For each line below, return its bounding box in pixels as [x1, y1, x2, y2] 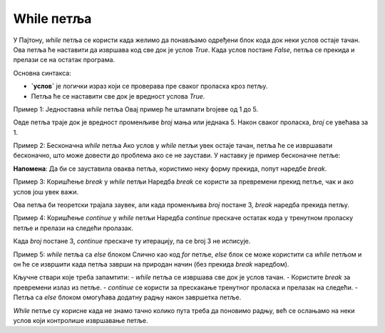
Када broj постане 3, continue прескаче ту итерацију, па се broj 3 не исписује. [13, 237, 251, 246]
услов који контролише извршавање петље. [13, 316, 149, 324]
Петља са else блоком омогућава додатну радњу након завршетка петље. [13, 293, 242, 302]
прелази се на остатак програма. [13, 56, 115, 64]
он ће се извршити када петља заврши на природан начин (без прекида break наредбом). [13, 259, 289, 268]
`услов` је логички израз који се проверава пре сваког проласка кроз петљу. [31, 82, 268, 91]
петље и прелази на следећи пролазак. [13, 224, 133, 232]
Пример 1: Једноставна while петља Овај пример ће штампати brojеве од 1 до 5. [13, 104, 259, 114]
